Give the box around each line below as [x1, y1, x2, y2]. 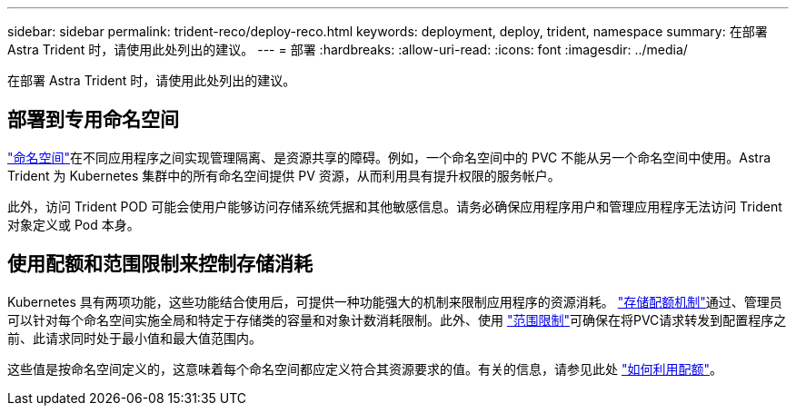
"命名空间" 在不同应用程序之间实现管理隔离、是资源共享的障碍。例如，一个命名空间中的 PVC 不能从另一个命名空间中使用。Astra [7, 149, 771, 165]
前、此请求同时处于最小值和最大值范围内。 [7, 329, 262, 346]
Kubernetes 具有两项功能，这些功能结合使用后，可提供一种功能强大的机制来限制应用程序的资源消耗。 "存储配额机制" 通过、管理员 [7, 293, 782, 310]
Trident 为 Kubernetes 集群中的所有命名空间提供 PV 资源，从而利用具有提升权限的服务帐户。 [7, 167, 561, 183]
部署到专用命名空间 [7, 108, 179, 132]
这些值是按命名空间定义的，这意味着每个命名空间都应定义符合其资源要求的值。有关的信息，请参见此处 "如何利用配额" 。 [7, 360, 722, 377]
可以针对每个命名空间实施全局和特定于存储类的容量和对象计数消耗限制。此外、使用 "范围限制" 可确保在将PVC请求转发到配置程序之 [7, 311, 787, 328]
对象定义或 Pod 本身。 [7, 216, 140, 232]
